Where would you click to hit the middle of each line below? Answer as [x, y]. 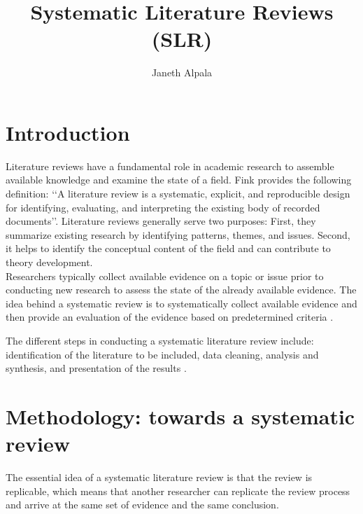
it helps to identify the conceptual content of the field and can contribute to [168, 248]
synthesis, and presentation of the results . [96, 368]
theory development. [49, 262]
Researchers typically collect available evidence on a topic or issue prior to [165, 276]
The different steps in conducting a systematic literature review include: [160, 340]
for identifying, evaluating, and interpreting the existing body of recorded [163, 207]
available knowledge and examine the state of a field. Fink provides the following [179, 180]
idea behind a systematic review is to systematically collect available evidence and [181, 303]
